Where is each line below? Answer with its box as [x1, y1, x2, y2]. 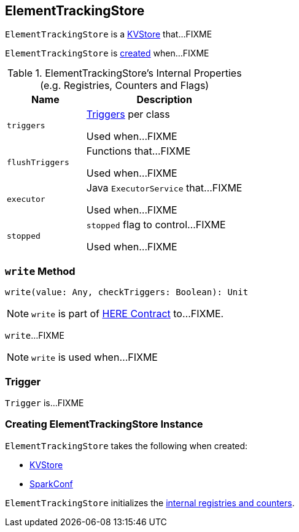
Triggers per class [86, 108, 170, 121]
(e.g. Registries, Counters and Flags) [40, 79, 209, 92]
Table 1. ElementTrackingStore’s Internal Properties [7, 67, 242, 80]
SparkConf [29, 478, 73, 489]
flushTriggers [7, 157, 69, 167]
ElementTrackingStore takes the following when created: [5, 440, 248, 451]
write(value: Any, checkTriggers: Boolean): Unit [5, 287, 249, 298]
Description [136, 93, 192, 106]
